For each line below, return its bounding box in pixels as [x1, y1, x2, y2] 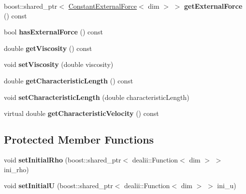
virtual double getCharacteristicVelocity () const [4, 108, 159, 118]
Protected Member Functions [4, 132, 154, 147]
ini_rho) [4, 164, 29, 174]
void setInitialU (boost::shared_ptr [4, 180, 113, 191]
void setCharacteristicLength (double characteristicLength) [4, 92, 189, 102]
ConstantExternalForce [68, 1, 137, 11]
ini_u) [217, 180, 236, 191]
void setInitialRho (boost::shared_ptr [4, 154, 121, 164]
